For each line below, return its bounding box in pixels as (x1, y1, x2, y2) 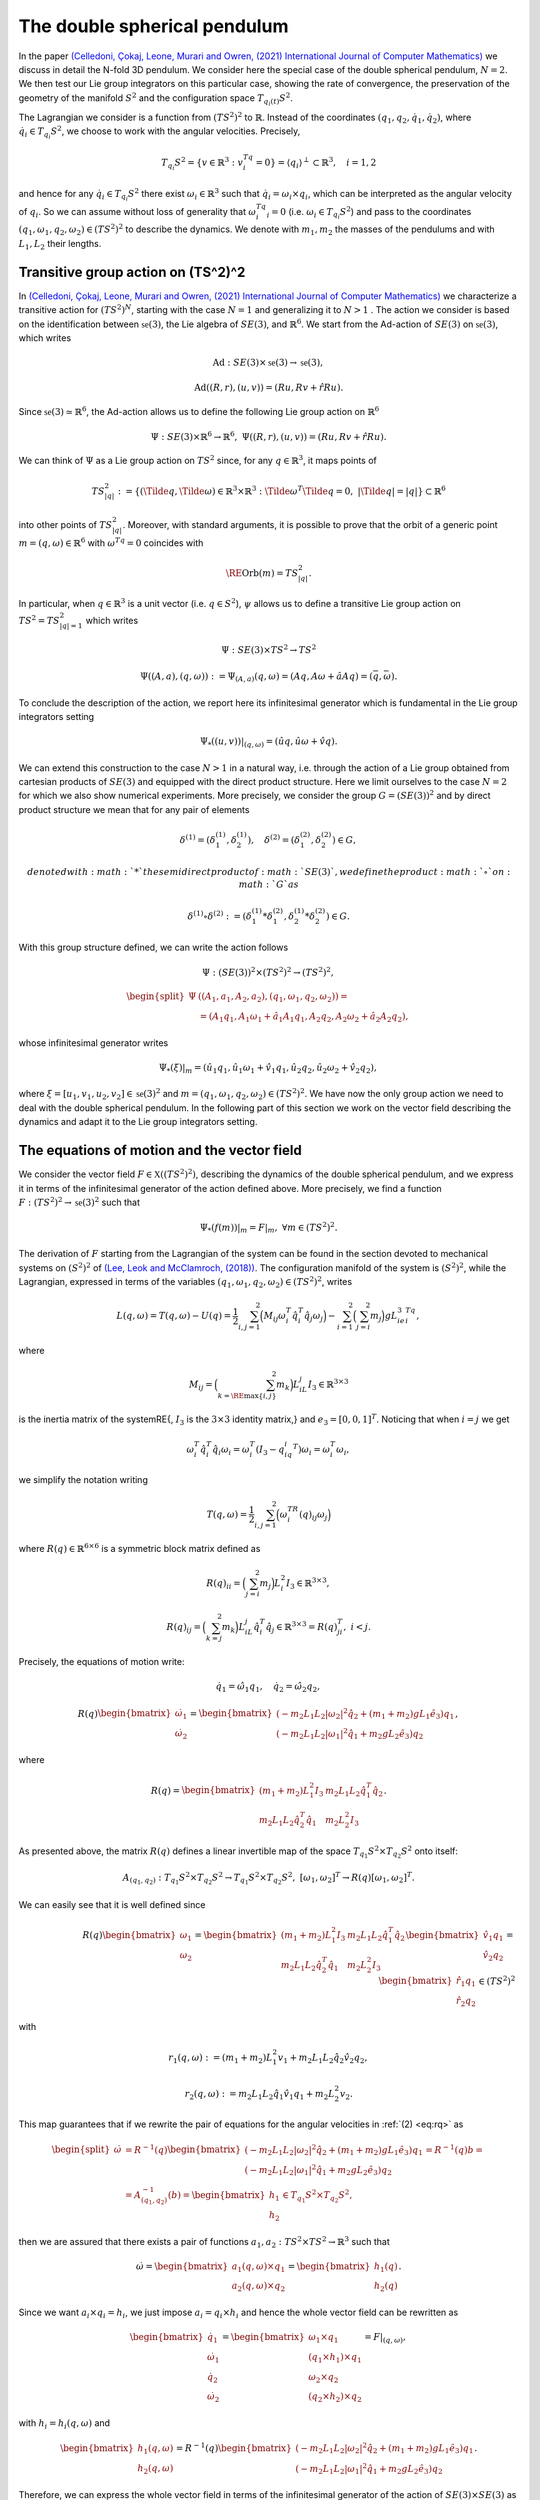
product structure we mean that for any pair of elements (18, 803, 250, 815)
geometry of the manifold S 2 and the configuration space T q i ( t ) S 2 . (18, 91, 294, 107)
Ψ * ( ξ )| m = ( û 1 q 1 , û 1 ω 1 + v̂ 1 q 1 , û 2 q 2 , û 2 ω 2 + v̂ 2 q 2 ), (158, 1061, 377, 1075)
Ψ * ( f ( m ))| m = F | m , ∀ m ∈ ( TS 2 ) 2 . (200, 1220, 338, 1235)
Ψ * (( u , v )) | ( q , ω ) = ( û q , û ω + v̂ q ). (200, 736, 338, 749)
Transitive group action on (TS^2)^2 (18, 263, 246, 280)
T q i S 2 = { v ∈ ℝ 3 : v (161, 155, 244, 172)
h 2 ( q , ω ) (137, 2462, 174, 2476)
